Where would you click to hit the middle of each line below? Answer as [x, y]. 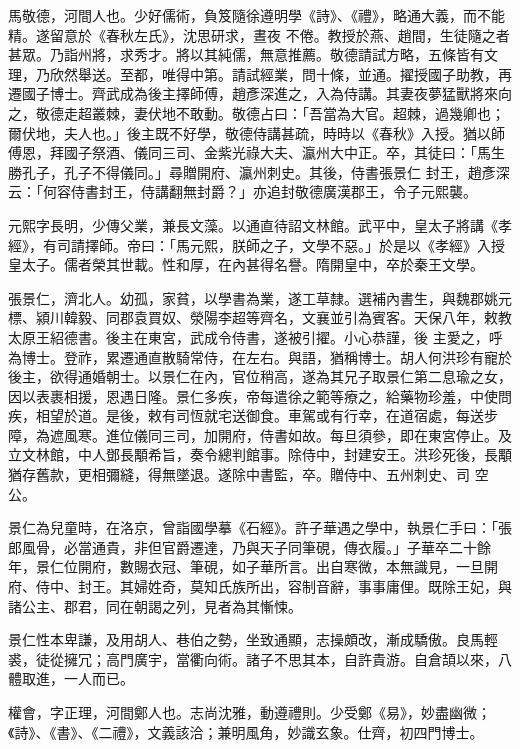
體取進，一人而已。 [71, 678]
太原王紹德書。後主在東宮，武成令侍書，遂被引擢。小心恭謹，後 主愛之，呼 [255, 336]
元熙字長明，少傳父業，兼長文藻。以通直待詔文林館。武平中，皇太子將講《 [253, 224]
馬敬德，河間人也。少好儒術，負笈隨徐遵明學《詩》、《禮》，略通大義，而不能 [256, 15]
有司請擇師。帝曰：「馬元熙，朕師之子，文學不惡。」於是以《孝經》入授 [273, 244]
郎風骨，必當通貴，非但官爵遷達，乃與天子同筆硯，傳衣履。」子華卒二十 [242, 546]
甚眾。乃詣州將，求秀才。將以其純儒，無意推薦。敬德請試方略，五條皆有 [246, 54]
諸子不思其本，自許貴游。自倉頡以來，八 [378, 658]
